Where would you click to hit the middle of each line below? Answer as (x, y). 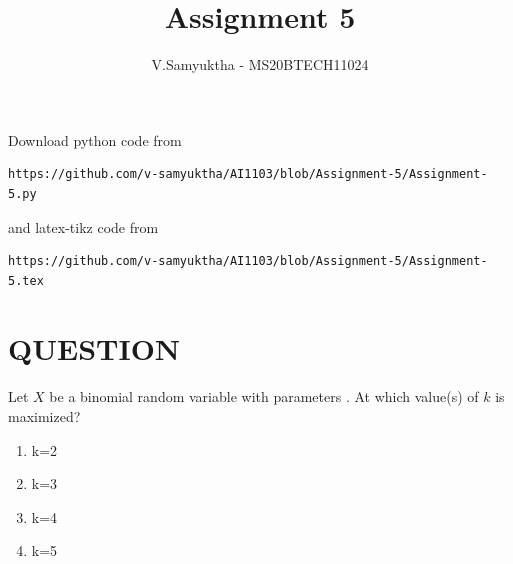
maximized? (44, 416)
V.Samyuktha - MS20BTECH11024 (260, 64)
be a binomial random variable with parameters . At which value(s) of (264, 396)
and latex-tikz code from (83, 226)
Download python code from (95, 139)
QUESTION (94, 348)
